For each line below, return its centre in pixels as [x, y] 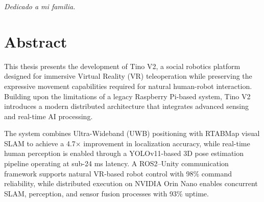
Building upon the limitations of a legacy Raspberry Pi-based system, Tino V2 [127, 96]
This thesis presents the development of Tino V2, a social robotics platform [122, 66]
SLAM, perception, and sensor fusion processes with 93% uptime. [106, 193]
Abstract [36, 41]
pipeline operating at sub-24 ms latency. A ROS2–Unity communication [116, 163]
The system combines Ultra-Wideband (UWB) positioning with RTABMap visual [132, 133]
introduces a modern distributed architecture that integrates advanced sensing [126, 106]
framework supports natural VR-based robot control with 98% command [118, 173]
